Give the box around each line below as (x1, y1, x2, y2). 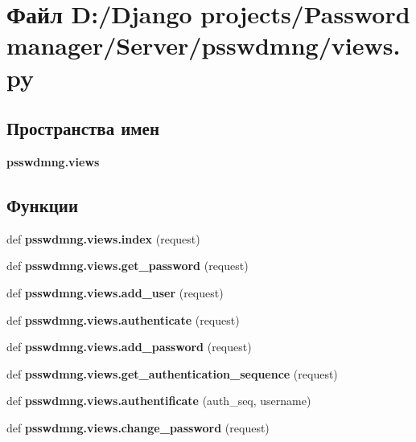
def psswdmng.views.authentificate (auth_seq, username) (6, 392, 311, 409)
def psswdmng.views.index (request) (6, 230, 200, 247)
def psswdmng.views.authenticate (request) (6, 311, 240, 328)
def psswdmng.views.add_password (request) (6, 338, 252, 355)
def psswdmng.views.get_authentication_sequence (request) (6, 365, 338, 382)
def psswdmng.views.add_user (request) (6, 284, 224, 301)
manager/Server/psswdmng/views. (6, 29, 401, 62)
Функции (6, 192, 79, 217)
